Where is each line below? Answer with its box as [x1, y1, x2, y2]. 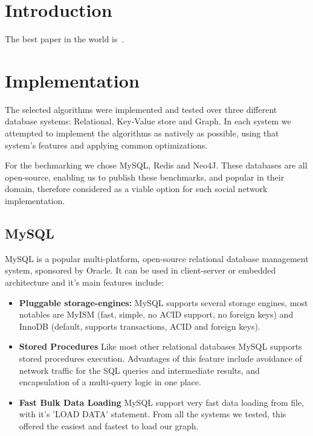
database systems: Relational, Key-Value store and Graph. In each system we [5, 115, 291, 127]
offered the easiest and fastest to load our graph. [19, 419, 199, 432]
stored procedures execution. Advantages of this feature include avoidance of [19, 351, 302, 364]
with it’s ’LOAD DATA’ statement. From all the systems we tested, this [19, 408, 286, 420]
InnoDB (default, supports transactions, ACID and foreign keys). [19, 319, 260, 332]
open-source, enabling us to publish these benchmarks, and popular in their [5, 170, 285, 183]
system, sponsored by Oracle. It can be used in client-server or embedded [5, 264, 276, 277]
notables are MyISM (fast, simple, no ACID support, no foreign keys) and [19, 308, 294, 321]
